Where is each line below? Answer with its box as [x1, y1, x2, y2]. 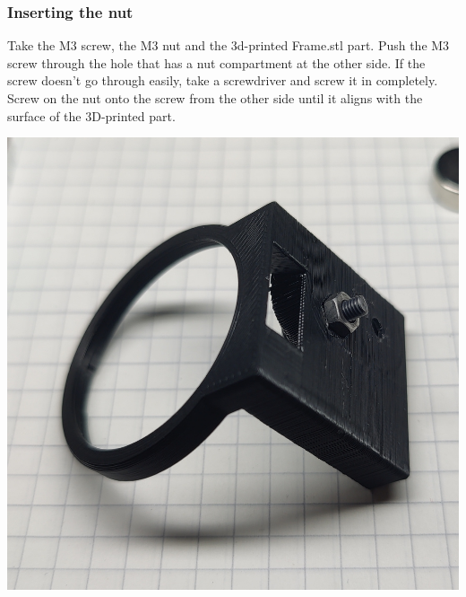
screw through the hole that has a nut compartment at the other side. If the [7, 53, 426, 72]
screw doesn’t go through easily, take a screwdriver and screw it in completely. [7, 71, 438, 90]
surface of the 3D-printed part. [7, 106, 176, 125]
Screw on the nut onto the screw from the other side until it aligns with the [7, 89, 423, 107]
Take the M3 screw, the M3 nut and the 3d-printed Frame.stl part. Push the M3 [7, 36, 450, 55]
